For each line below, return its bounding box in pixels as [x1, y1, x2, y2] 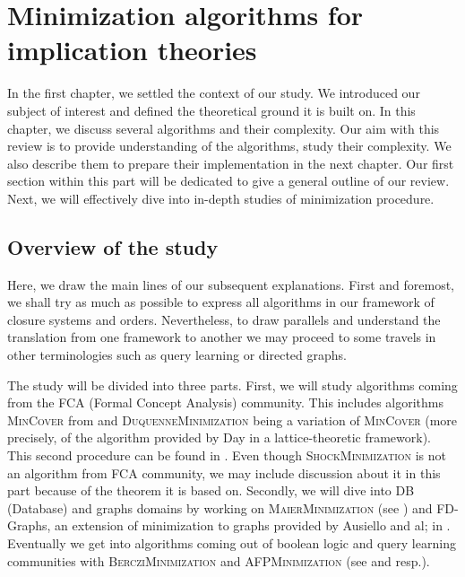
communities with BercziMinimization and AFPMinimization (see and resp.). [7, 551, 430, 570]
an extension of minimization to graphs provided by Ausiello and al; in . [55, 516, 451, 535]
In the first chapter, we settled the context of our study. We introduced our [7, 83, 420, 102]
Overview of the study [7, 232, 219, 260]
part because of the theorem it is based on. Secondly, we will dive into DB [7, 481, 415, 500]
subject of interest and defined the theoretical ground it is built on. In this [7, 101, 416, 119]
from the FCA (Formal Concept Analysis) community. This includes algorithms [7, 393, 444, 412]
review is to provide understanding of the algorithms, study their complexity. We [7, 136, 452, 155]
